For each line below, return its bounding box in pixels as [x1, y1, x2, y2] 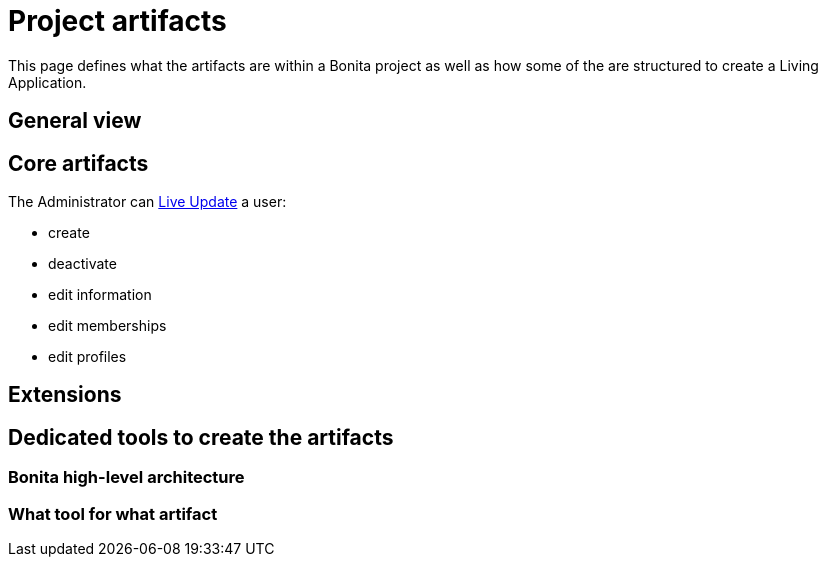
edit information [48, 286, 152, 304]
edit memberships [48, 317, 167, 335]
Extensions [8, 382, 122, 408]
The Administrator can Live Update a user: [8, 193, 287, 211]
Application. [8, 73, 87, 91]
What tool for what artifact [8, 503, 218, 524]
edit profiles [48, 348, 127, 366]
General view [8, 108, 142, 134]
